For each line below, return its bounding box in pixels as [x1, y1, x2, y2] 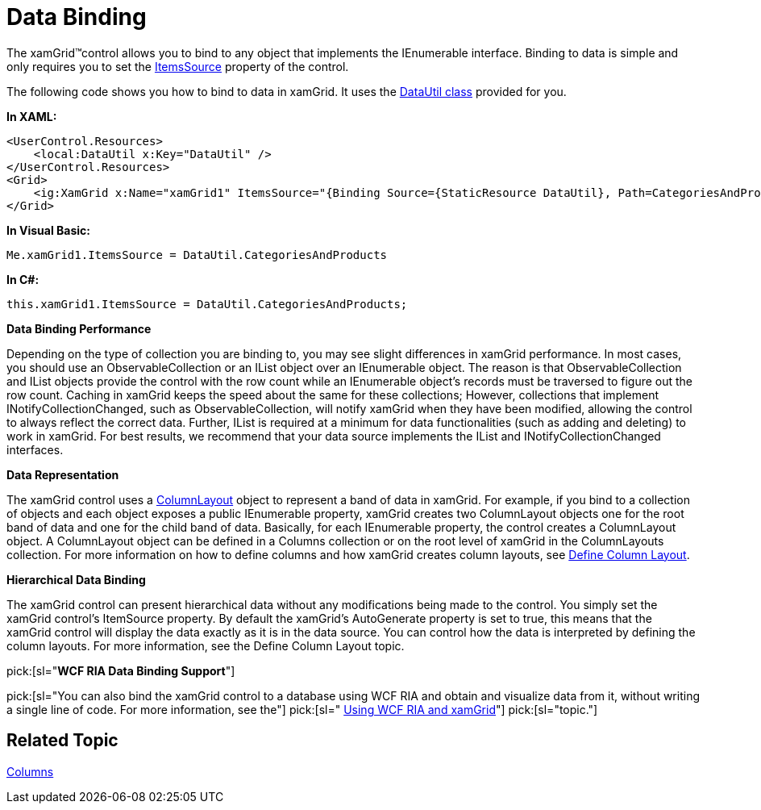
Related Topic [6, 730, 119, 751]
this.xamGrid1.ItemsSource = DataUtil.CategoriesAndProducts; [6, 297, 408, 311]
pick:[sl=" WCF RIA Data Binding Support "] [6, 663, 235, 678]
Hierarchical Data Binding [6, 572, 146, 587]
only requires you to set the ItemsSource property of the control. [6, 59, 349, 73]
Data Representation [6, 467, 119, 482]
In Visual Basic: [6, 223, 90, 237]
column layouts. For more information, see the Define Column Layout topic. [6, 638, 405, 653]
